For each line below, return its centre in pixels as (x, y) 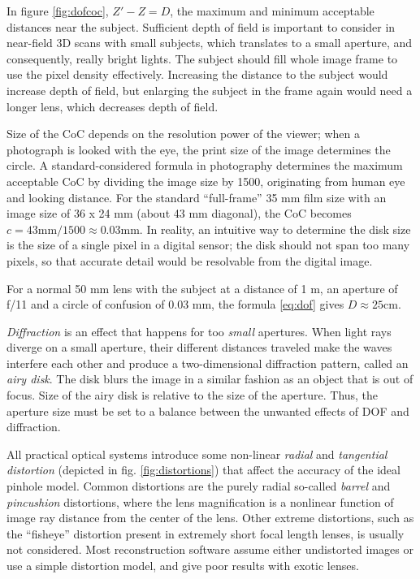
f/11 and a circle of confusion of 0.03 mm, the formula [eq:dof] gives (175, 304)
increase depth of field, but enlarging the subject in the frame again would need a (210, 90)
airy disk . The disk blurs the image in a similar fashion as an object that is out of (210, 379)
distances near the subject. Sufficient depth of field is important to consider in (201, 26)
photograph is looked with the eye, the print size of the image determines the (199, 149)
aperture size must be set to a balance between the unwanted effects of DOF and (208, 410)
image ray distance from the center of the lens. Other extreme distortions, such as (210, 518)
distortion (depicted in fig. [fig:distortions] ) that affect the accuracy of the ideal (204, 470)
